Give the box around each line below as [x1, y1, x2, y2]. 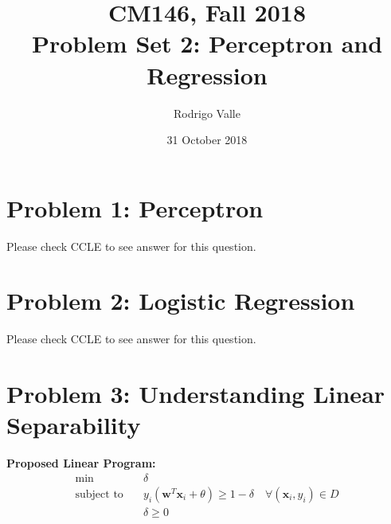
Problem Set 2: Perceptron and [31, 27, 383, 60]
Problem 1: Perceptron [6, 191, 264, 224]
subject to [75, 488, 123, 500]
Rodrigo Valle [174, 104, 240, 121]
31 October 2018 [166, 131, 248, 148]
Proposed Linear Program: [6, 455, 156, 471]
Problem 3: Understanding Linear [6, 377, 385, 410]
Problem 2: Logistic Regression [6, 284, 355, 317]
